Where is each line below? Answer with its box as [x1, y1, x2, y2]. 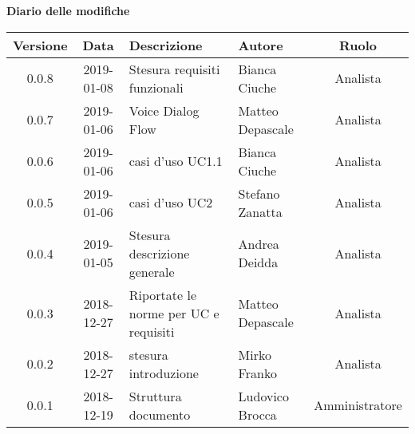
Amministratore [314, 396, 402, 415]
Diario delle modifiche [6, 2, 130, 18]
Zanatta [238, 202, 283, 221]
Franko [238, 363, 277, 382]
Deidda [238, 253, 279, 272]
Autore [238, 35, 283, 54]
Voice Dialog [128, 101, 200, 120]
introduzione [128, 363, 199, 382]
